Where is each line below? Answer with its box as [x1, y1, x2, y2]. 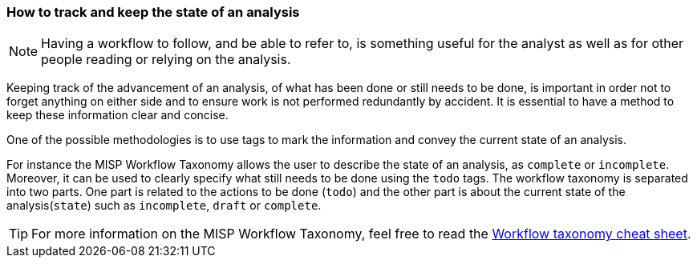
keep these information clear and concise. [6, 108, 229, 122]
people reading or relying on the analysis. [41, 51, 291, 68]
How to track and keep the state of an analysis [6, 4, 300, 20]
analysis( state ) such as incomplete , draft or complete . [6, 198, 322, 213]
